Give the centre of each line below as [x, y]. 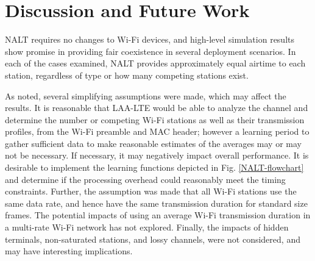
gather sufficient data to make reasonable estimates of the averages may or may [153, 143]
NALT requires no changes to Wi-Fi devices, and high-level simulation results [150, 39]
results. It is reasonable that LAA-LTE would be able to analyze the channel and [157, 108]
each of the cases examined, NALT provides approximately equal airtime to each [155, 63]
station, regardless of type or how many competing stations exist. [127, 75]
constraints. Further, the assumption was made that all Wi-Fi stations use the [151, 191]
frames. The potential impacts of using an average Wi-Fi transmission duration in [158, 215]
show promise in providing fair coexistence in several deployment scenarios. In [150, 51]
